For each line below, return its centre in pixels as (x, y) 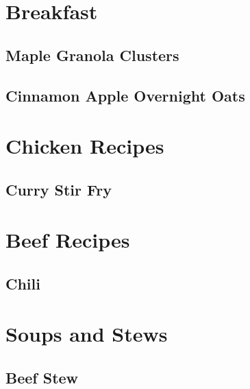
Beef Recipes (68, 240)
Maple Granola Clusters (92, 55)
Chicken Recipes (85, 146)
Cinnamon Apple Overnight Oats (125, 95)
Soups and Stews (87, 334)
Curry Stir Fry (59, 189)
